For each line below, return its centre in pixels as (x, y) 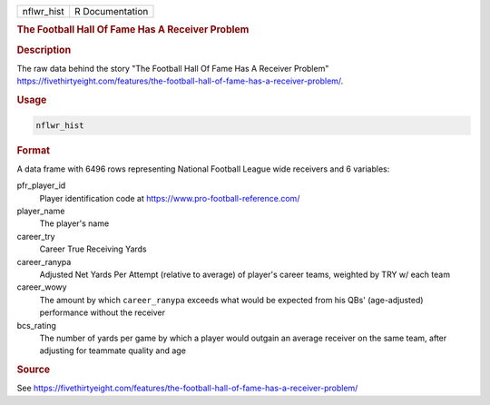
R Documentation (111, 11)
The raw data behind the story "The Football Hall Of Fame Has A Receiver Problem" (173, 68)
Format (33, 150)
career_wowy (42, 287)
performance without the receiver (103, 312)
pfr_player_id (41, 185)
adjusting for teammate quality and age (113, 351)
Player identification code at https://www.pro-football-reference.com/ (170, 198)
